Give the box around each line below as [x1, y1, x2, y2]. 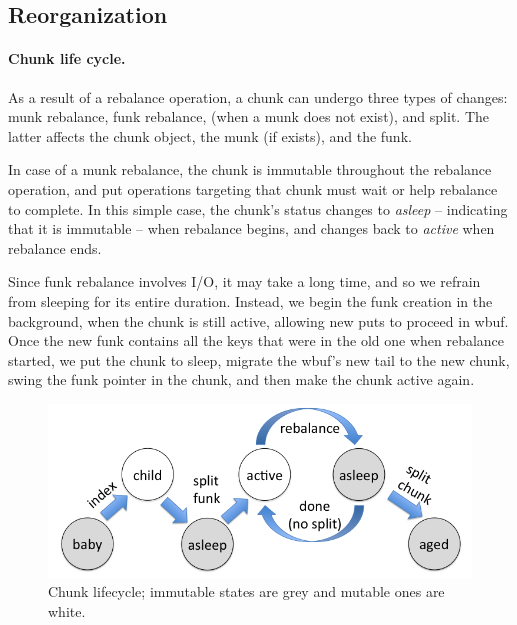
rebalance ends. [8, 237, 102, 258]
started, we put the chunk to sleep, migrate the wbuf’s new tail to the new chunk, [8, 349, 510, 370]
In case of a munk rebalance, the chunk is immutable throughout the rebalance [8, 159, 492, 180]
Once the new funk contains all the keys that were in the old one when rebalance [8, 330, 505, 351]
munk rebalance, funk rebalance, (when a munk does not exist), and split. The [8, 106, 489, 127]
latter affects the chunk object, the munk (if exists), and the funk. [8, 125, 412, 146]
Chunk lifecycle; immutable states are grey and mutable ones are [48, 581, 445, 602]
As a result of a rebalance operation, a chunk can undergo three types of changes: [8, 86, 508, 107]
